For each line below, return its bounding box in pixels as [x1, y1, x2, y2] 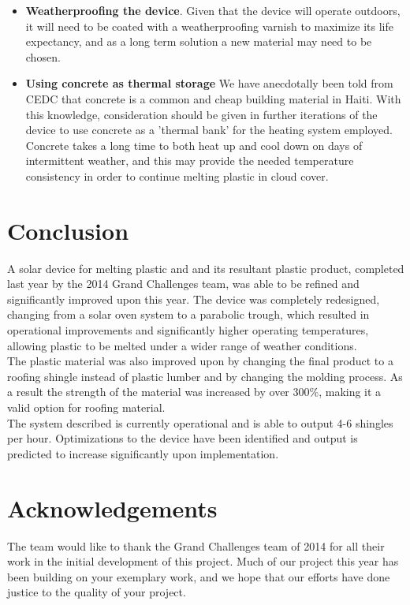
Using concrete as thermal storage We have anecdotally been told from [25, 75, 393, 91]
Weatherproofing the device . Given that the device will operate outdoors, [25, 2, 401, 18]
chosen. [25, 48, 61, 65]
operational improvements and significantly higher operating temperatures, [7, 322, 369, 338]
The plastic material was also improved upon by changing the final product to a [7, 353, 393, 369]
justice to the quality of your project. [7, 584, 186, 600]
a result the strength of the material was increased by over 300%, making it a [7, 383, 382, 400]
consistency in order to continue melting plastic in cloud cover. [25, 167, 329, 184]
